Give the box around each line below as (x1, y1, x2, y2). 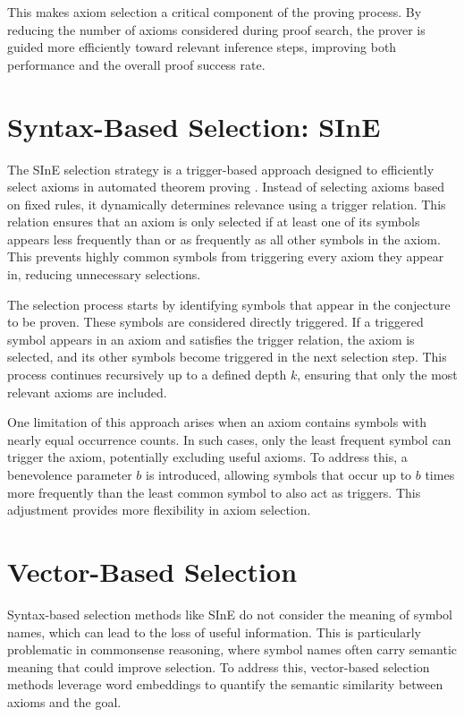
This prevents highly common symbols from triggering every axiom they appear (7, 247, 444, 266)
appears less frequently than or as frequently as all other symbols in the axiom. (7, 229, 441, 248)
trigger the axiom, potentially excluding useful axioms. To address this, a (7, 448, 408, 466)
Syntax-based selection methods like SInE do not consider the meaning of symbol (7, 604, 453, 623)
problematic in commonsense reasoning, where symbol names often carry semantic (7, 640, 458, 659)
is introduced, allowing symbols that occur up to (146, 465, 412, 483)
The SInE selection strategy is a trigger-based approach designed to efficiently (7, 159, 434, 178)
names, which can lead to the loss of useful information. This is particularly (7, 622, 421, 641)
